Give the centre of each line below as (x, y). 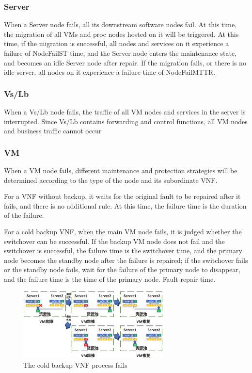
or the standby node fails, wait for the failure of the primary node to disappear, (122, 269)
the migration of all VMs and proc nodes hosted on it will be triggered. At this (121, 34)
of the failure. (24, 215)
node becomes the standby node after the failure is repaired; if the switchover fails (126, 260)
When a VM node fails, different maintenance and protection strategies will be (121, 170)
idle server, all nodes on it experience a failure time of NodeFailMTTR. (110, 72)
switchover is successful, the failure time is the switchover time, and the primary (123, 251)
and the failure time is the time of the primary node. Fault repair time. (110, 279)
